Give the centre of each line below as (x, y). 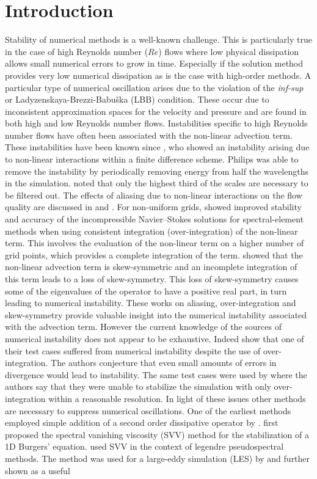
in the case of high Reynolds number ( (77, 51)
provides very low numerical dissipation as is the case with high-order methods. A (158, 75)
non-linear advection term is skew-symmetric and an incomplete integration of (151, 267)
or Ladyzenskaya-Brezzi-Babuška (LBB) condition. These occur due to (137, 99)
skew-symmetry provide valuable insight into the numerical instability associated (156, 314)
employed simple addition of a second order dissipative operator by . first (142, 422)
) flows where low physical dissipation (229, 51)
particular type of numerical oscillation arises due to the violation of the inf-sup (154, 87)
